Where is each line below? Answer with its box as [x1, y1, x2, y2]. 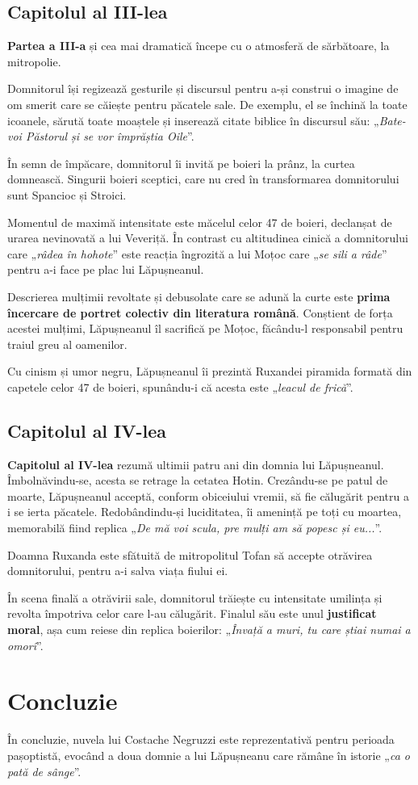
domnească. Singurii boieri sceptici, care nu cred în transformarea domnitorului [7, 170, 399, 187]
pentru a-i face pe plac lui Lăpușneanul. [7, 261, 204, 278]
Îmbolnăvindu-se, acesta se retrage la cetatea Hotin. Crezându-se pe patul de [7, 472, 388, 489]
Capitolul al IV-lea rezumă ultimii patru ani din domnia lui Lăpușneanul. [7, 455, 384, 472]
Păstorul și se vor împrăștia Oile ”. [25, 128, 194, 145]
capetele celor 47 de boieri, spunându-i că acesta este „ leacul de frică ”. [7, 378, 353, 395]
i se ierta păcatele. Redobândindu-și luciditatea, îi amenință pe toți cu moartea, [7, 503, 402, 520]
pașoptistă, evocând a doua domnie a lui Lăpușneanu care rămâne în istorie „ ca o [7, 746, 410, 763]
